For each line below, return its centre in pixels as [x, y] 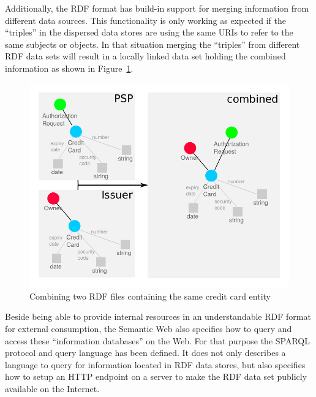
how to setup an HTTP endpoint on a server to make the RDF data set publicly [156, 376]
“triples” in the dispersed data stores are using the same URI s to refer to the [149, 32]
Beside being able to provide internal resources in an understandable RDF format [158, 316]
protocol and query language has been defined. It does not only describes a [145, 353]
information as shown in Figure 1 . [69, 68]
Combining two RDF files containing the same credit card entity [150, 296]
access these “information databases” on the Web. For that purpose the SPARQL [157, 340]
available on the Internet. [52, 388]
